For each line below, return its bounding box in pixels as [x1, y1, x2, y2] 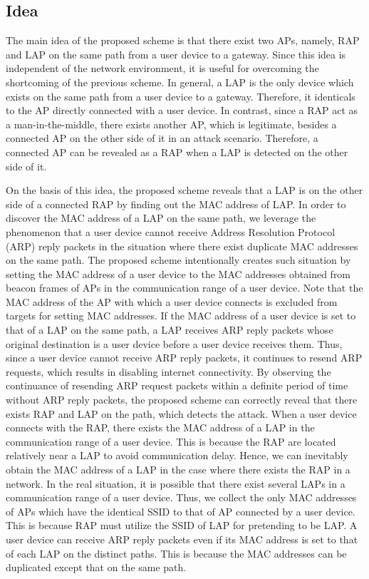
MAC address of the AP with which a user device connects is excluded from [6, 294, 338, 309]
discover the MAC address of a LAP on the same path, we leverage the [6, 210, 316, 225]
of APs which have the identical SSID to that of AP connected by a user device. [6, 503, 355, 518]
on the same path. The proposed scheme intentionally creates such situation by [6, 252, 351, 267]
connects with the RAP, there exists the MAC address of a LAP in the [6, 420, 315, 435]
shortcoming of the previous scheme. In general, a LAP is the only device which [6, 74, 354, 89]
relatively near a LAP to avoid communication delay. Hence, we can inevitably [6, 448, 348, 463]
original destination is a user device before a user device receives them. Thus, [6, 336, 343, 351]
